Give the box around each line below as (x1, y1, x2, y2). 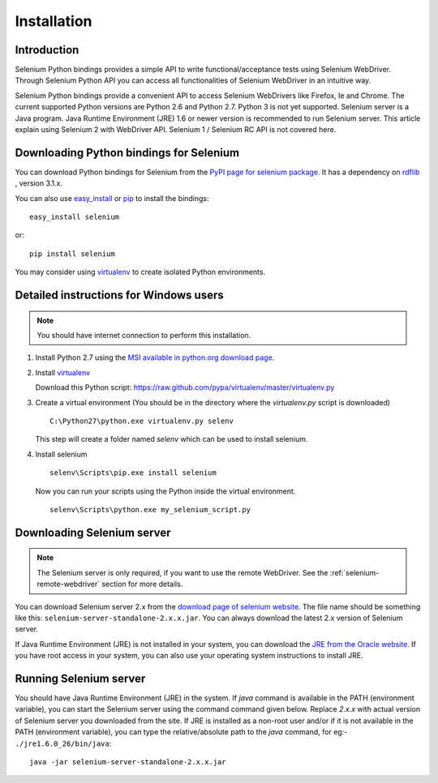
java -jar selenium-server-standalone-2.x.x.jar (29, 757, 226, 766)
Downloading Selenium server (15, 525, 171, 539)
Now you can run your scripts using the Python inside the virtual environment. (35, 486, 296, 496)
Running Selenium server (15, 671, 146, 685)
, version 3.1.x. (15, 178, 62, 188)
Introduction (15, 43, 79, 57)
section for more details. (101, 580, 183, 589)
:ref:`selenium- (329, 567, 380, 577)
